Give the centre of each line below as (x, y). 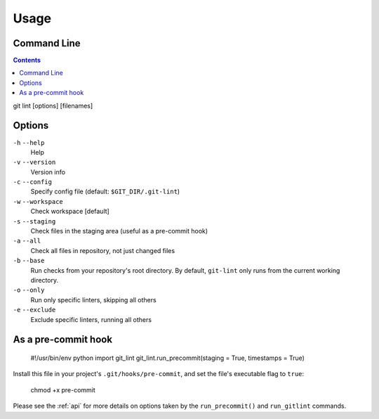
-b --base (29, 261)
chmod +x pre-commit (63, 389)
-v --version (34, 162)
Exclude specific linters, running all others (91, 319)
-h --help (29, 143)
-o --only (29, 290)
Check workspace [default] (70, 212)
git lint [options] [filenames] (53, 105)
